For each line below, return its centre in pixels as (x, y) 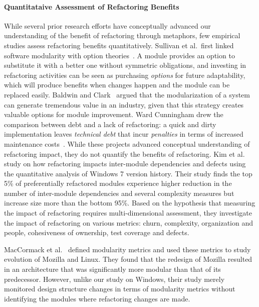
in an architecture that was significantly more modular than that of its (112, 269)
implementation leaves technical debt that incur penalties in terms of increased (124, 134)
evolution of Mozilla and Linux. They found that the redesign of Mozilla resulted (128, 259)
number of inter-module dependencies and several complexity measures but (119, 193)
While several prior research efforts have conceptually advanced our (107, 25)
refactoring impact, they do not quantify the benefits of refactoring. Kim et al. (124, 153)
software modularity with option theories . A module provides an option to (119, 55)
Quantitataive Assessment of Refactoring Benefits (92, 6)
